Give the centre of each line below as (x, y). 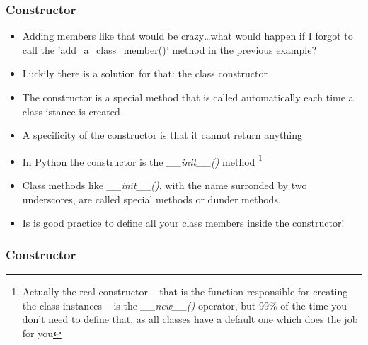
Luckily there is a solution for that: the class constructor (145, 73)
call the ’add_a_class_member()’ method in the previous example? (169, 49)
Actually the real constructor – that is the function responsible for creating (185, 292)
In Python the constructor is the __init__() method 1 (142, 160)
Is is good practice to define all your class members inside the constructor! (183, 223)
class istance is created (71, 111)
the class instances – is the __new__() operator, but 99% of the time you (185, 305)
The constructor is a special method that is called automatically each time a (188, 97)
